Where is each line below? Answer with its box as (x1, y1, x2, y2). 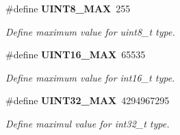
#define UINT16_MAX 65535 (5, 47, 146, 62)
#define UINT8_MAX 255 (5, 1, 131, 15)
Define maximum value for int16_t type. (5, 70, 175, 84)
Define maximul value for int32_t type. (5, 116, 170, 130)
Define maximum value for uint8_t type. (5, 24, 175, 38)
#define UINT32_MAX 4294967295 (5, 93, 170, 108)
